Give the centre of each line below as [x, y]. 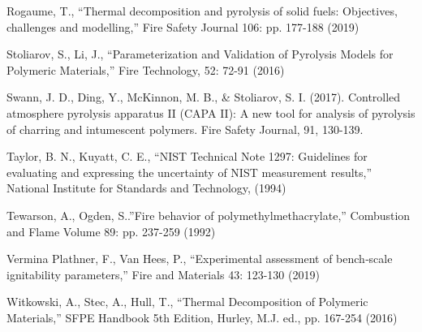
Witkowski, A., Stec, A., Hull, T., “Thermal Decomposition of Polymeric [187, 302]
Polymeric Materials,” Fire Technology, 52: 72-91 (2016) [146, 69]
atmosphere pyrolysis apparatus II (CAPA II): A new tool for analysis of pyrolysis [211, 112]
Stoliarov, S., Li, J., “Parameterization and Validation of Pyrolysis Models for [200, 54]
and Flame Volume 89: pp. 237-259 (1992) [111, 231]
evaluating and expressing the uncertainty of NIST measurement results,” [189, 172]
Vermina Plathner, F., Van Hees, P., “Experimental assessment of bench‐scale [200, 259]
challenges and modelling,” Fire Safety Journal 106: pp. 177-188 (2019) [183, 26]
